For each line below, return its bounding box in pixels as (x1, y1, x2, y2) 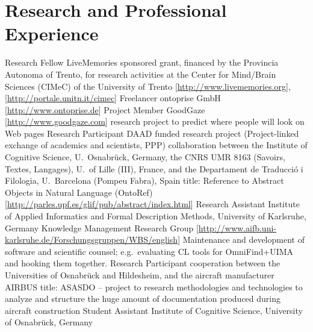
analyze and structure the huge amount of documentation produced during (5, 292, 281, 305)
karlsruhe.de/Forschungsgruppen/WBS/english (5, 233, 178, 246)
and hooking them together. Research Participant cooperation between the (5, 257, 280, 269)
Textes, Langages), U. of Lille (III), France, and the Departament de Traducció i (5, 162, 303, 175)
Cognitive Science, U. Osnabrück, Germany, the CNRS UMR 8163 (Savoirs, (5, 151, 285, 163)
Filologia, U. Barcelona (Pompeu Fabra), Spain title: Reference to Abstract (5, 174, 284, 187)
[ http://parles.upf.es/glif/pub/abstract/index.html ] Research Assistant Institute (5, 198, 300, 210)
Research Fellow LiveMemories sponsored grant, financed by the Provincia (5, 56, 279, 69)
